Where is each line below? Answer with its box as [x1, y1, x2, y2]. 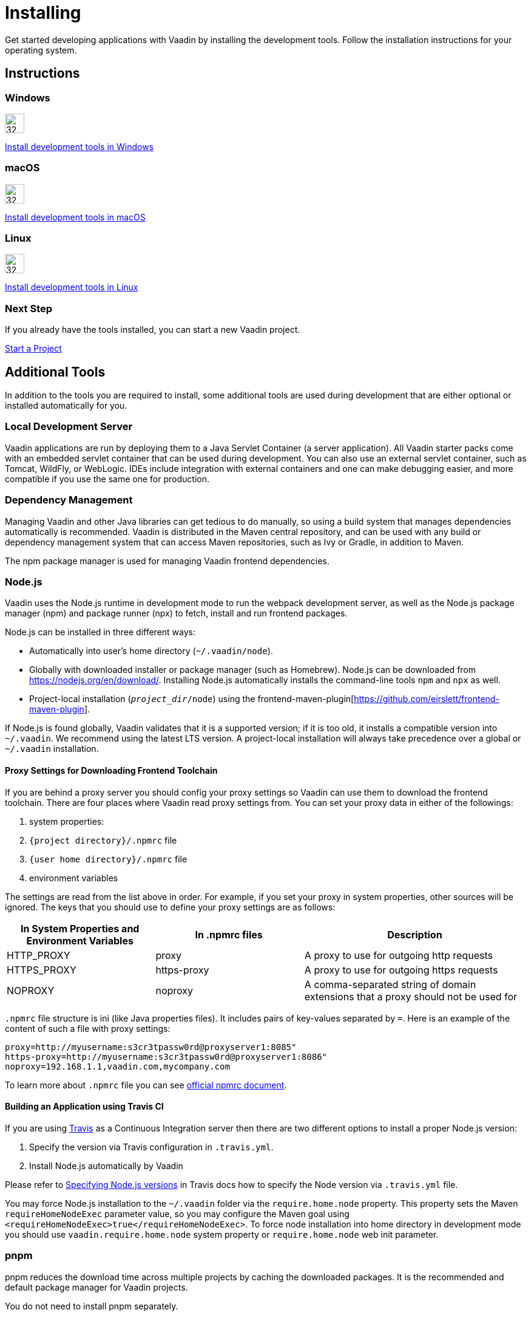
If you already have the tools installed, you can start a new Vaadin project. [5, 324, 300, 335]
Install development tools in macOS [5, 211, 146, 222]
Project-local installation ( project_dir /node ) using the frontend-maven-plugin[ [29, 694, 354, 705]
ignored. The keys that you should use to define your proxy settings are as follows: [5, 901, 336, 912]
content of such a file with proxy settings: [5, 1023, 171, 1034]
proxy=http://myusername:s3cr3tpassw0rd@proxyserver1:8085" [5, 1042, 297, 1052]
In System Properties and [20, 922, 140, 935]
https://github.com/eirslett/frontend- [354, 694, 499, 705]
